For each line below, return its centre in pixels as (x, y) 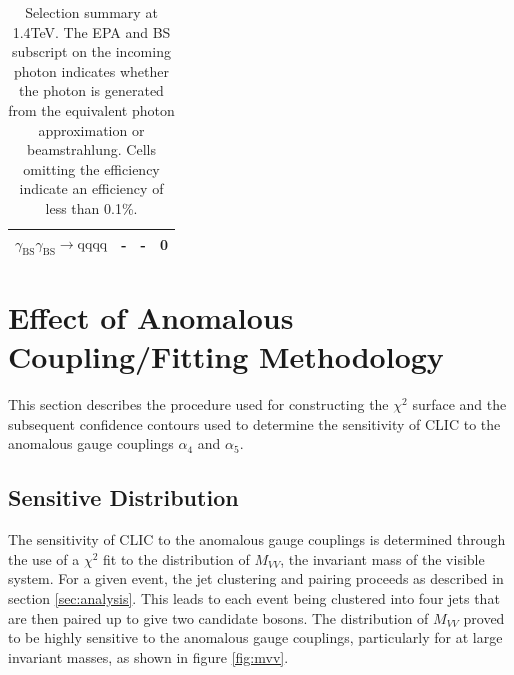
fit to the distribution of (176, 558)
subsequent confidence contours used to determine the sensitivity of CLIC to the (254, 423)
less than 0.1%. (91, 207)
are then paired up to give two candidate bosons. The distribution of (218, 617)
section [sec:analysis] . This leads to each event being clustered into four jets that (254, 597)
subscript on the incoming (91, 51)
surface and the (459, 404)
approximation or (91, 129)
